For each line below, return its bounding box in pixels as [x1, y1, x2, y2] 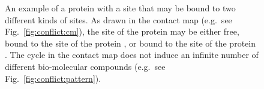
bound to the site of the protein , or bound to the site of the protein [5, 36, 256, 49]
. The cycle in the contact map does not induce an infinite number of [5, 48, 259, 61]
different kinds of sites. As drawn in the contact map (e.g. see [5, 13, 232, 26]
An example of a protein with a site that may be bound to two [5, 2, 236, 14]
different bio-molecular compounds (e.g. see [5, 60, 166, 72]
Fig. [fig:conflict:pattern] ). [5, 72, 101, 84]
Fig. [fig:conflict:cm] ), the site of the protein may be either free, [5, 25, 239, 38]
